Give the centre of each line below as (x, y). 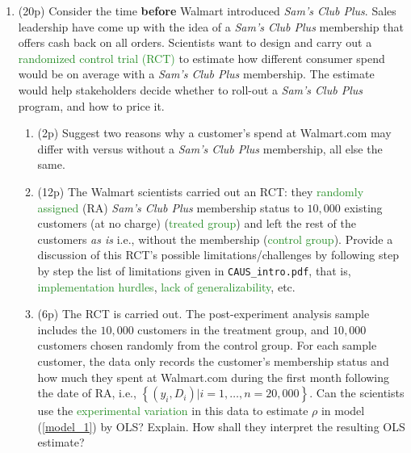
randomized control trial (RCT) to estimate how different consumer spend (201, 58)
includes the (67, 329)
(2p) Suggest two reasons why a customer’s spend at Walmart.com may (214, 133)
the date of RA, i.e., (87, 393)
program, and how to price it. (91, 105)
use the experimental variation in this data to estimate (173, 411)
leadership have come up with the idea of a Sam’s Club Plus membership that (211, 26)
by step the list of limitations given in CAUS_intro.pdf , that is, (194, 270)
